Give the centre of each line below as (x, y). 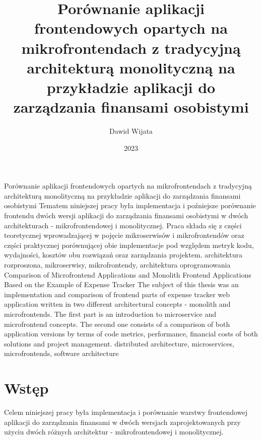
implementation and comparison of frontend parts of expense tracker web (117, 294)
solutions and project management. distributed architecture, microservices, (119, 343)
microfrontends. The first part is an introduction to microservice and (110, 314)
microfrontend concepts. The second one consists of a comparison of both (117, 324)
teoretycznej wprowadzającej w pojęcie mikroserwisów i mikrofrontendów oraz (124, 235)
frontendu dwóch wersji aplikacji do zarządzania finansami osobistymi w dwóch (126, 215)
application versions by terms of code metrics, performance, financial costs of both (131, 334)
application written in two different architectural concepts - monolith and (117, 304)
